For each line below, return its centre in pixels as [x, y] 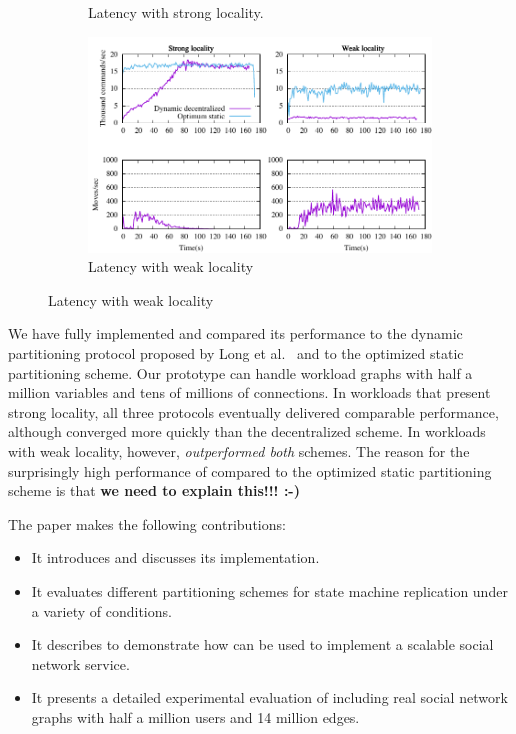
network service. [80, 663]
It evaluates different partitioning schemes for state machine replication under [269, 590]
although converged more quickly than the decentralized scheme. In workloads [247, 431]
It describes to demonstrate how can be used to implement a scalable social [262, 644]
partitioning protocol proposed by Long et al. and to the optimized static [236, 353]
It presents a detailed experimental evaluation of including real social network [269, 697]
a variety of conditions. [101, 610]
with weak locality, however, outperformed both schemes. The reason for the [239, 450]
